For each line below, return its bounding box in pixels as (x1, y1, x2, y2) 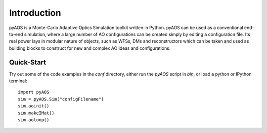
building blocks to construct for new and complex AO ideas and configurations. (9, 45, 171, 51)
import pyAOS (18, 89, 49, 95)
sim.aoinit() (18, 103, 49, 109)
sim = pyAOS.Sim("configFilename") (18, 96, 104, 102)
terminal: (9, 78, 27, 84)
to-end (9, 31, 23, 37)
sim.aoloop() (18, 117, 49, 123)
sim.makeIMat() (18, 110, 55, 116)
